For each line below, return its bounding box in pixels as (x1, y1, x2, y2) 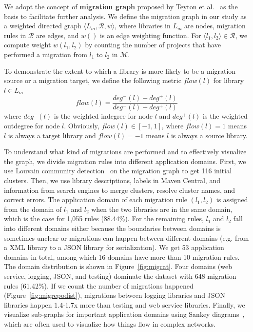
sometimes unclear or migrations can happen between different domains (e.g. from (4, 232, 249, 243)
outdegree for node (4, 121, 60, 131)
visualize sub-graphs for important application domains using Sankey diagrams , (4, 309, 245, 319)
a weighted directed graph (4, 21, 81, 31)
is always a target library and (8, 130, 96, 140)
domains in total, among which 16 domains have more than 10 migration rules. (4, 251, 240, 262)
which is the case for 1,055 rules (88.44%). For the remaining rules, (4, 213, 204, 224)
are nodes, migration (184, 21, 246, 31)
